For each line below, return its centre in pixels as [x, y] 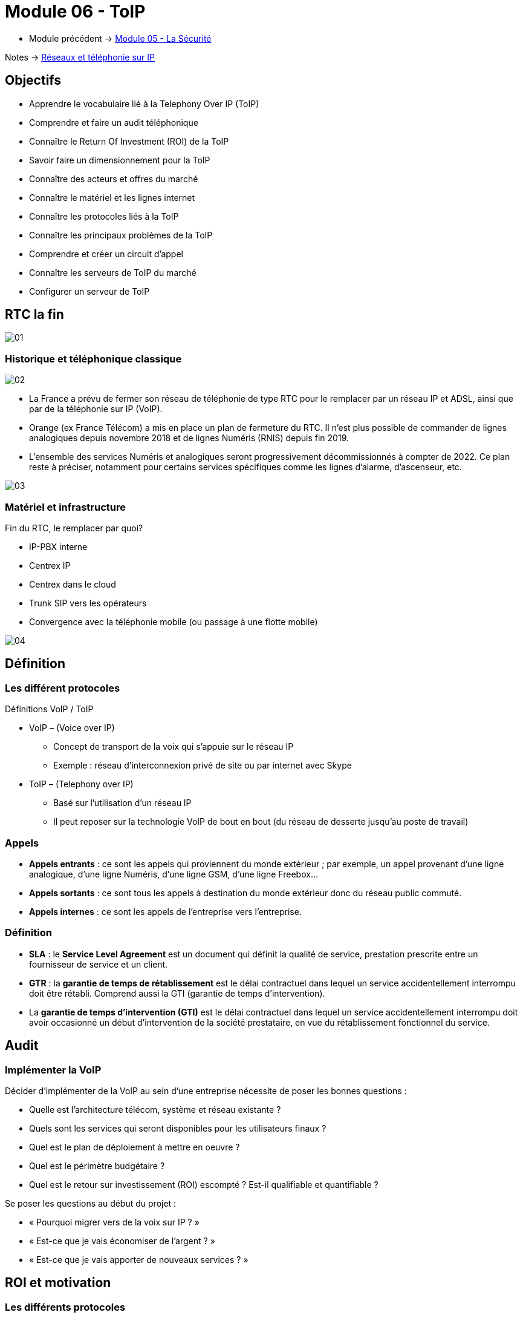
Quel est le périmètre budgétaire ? [97, 1166]
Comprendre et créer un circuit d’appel [106, 254]
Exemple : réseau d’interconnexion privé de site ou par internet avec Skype [203, 766]
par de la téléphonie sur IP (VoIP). [96, 409]
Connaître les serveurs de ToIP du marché [113, 272]
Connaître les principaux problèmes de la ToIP [121, 235]
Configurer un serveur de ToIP [89, 291]
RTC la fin [34, 315]
